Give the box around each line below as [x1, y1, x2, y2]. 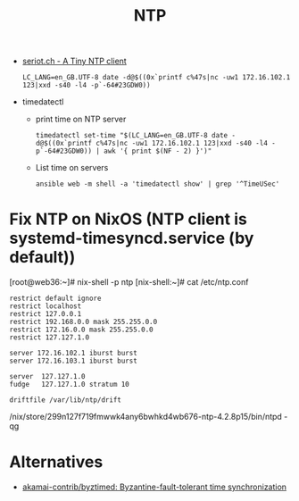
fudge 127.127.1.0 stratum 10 [9, 380, 129, 389]
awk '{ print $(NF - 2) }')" [104, 146, 212, 156]
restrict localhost [9, 302, 82, 311]
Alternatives [9, 452, 104, 472]
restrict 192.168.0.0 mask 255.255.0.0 [9, 318, 158, 327]
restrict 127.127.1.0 [9, 333, 90, 342]
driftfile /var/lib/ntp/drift [9, 396, 122, 405]
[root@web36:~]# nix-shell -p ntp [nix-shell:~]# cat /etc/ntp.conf [9, 277, 249, 288]
